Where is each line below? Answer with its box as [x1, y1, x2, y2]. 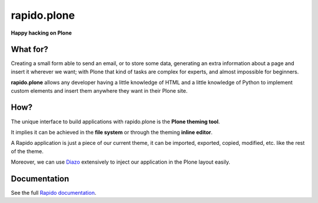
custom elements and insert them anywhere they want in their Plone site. [11, 87, 188, 94]
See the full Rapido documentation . [11, 190, 97, 196]
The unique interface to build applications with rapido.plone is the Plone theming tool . [11, 118, 220, 125]
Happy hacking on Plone [11, 29, 72, 36]
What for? [11, 45, 48, 55]
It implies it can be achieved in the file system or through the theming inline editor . [11, 128, 213, 136]
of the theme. [11, 147, 44, 155]
